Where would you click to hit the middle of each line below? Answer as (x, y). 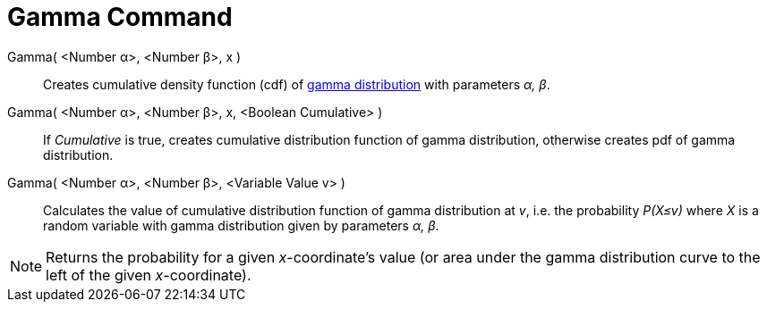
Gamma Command (120, 17)
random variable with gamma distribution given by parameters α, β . (241, 225)
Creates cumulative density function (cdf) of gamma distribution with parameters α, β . (297, 84)
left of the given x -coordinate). (149, 275)
